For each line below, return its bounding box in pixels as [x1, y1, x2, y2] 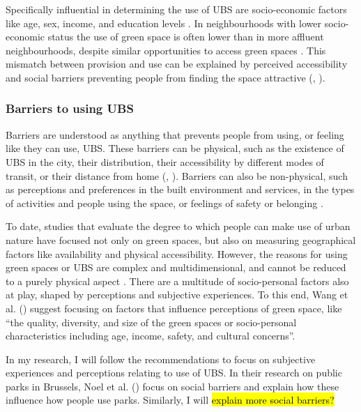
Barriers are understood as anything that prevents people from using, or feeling [6, 127, 344, 142]
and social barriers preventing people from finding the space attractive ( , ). [6, 70, 325, 84]
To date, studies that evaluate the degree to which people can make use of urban [6, 219, 351, 234]
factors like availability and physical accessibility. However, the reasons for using [6, 246, 348, 261]
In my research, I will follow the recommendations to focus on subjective [6, 351, 316, 366]
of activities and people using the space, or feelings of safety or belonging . [6, 195, 323, 210]
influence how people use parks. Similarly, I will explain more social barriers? [6, 392, 335, 407]
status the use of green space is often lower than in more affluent [47, 29, 324, 44]
